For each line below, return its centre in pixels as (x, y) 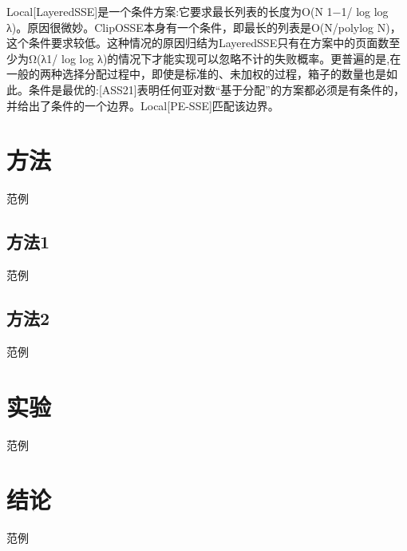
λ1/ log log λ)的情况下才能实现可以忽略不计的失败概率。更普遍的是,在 (221, 58)
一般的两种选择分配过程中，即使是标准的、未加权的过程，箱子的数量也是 (196, 74)
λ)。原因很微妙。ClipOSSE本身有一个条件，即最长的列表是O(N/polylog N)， (204, 27)
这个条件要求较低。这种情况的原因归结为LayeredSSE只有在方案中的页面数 (198, 43)
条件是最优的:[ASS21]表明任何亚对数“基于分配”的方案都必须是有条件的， (216, 89)
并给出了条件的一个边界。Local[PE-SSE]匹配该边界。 (143, 105)
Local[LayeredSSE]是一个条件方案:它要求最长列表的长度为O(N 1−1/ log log (198, 11)
